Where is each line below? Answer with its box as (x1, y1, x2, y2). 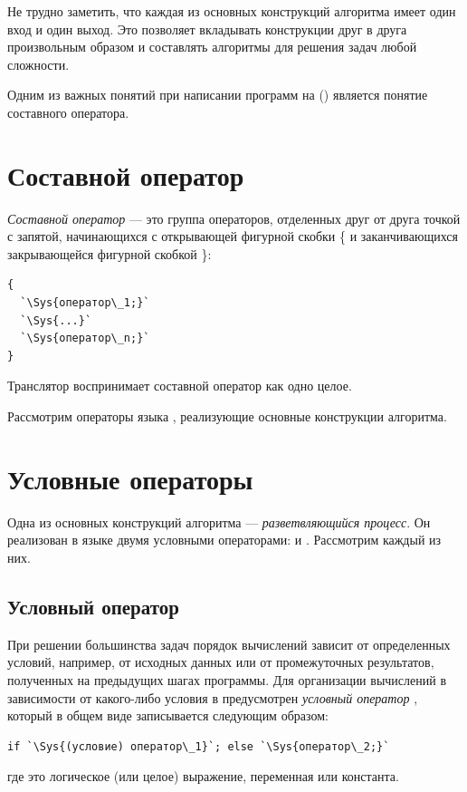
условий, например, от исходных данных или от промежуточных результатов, (7, 652, 434, 671)
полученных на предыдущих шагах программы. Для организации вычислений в (7, 670, 446, 689)
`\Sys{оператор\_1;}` (20, 296, 150, 310)
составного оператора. (7, 102, 129, 121)
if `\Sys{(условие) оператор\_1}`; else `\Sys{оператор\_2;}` (7, 739, 390, 753)
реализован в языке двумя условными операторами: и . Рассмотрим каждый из (7, 530, 442, 549)
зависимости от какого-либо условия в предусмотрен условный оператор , (7, 688, 418, 707)
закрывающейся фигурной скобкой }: (7, 244, 212, 263)
